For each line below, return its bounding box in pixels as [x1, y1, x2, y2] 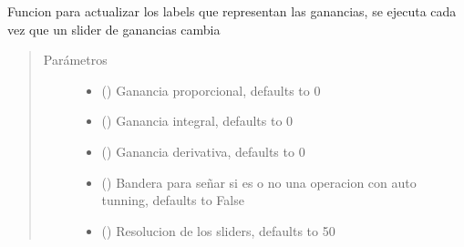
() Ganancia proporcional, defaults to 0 [101, 80, 321, 99]
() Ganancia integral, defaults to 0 [101, 111, 294, 130]
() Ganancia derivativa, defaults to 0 [101, 141, 305, 160]
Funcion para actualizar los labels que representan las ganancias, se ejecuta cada [7, 2, 457, 20]
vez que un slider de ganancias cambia [7, 19, 221, 38]
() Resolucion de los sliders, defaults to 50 [101, 221, 335, 240]
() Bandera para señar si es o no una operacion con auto [101, 172, 417, 191]
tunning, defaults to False [101, 190, 244, 210]
